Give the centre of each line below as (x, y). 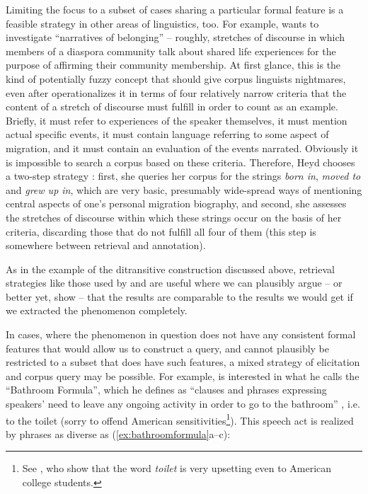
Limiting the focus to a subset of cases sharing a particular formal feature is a (175, 9)
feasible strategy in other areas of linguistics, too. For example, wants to (162, 23)
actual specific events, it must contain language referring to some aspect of (167, 134)
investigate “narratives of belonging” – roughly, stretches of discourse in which (175, 37)
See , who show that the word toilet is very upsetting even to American (177, 468)
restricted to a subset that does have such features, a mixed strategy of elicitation (183, 362)
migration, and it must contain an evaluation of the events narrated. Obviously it (182, 148)
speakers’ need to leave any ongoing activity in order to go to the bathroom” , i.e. (183, 404)
